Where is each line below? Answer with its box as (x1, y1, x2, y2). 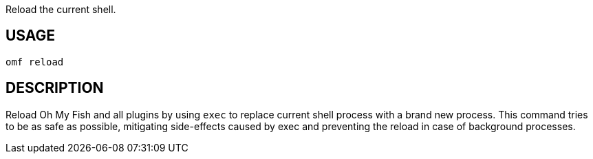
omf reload (6, 56, 64, 67)
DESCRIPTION (6, 79, 104, 97)
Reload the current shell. (6, 3, 116, 15)
